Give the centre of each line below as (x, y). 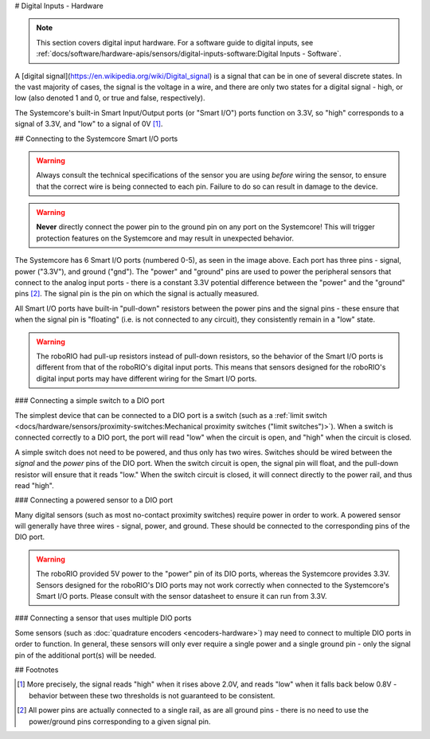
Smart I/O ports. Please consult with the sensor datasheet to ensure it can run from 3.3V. (182, 596)
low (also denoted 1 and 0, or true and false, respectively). (110, 98)
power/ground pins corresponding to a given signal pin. (120, 721)
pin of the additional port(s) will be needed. (86, 655)
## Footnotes (37, 670)
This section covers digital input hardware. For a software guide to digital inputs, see (175, 42)
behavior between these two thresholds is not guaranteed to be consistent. (152, 695)
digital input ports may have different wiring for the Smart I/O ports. (147, 378)
